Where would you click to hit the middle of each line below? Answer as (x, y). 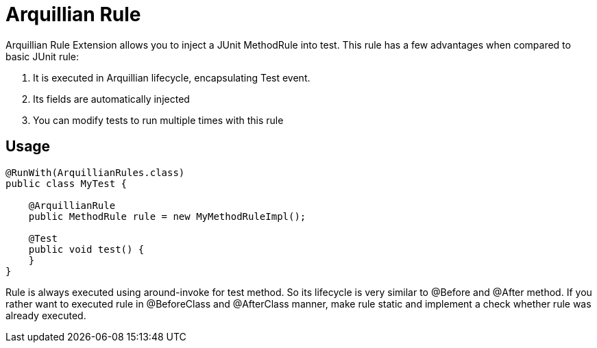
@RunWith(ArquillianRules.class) (95, 172)
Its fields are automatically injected (111, 99)
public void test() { (86, 249)
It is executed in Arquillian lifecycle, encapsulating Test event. (172, 77)
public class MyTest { (66, 183)
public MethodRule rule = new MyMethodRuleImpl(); (167, 216)
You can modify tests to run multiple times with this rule (158, 120)
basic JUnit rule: (42, 56)
